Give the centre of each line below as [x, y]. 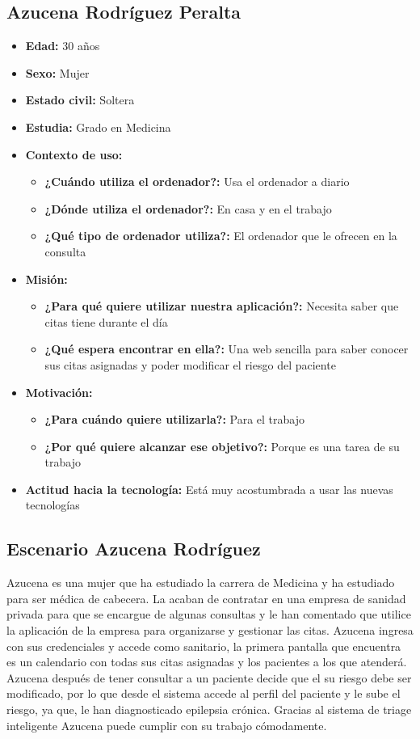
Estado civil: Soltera [80, 100]
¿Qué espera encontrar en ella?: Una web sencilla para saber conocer [227, 349]
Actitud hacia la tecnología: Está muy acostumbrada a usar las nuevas [209, 489]
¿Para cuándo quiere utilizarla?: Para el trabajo [174, 419]
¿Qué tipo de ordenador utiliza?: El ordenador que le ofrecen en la [221, 236]
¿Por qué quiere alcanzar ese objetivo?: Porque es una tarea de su [222, 446]
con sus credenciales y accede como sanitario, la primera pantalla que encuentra [204, 646]
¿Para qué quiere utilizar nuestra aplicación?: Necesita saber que [222, 306]
